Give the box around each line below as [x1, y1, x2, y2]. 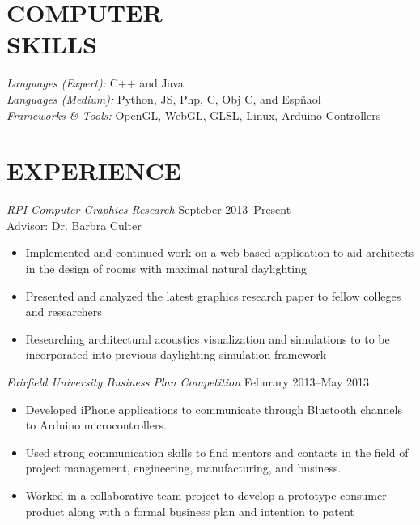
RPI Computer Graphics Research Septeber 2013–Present [6, 201, 291, 218]
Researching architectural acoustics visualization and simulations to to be [25, 330, 390, 347]
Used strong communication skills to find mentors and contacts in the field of [25, 443, 409, 460]
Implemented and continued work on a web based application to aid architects [25, 244, 414, 261]
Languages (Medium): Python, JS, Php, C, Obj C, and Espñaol [6, 90, 321, 107]
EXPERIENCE [6, 154, 181, 187]
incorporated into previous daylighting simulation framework [25, 346, 327, 363]
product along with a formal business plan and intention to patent [25, 502, 354, 519]
